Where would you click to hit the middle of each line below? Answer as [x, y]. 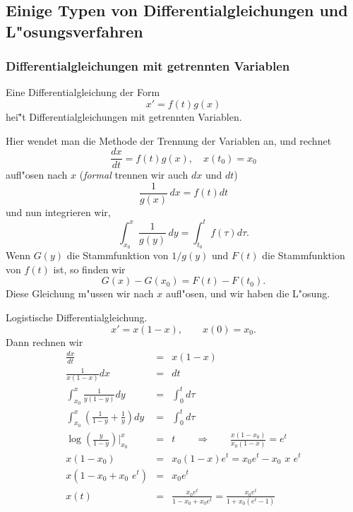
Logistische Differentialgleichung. [77, 317]
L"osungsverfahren [74, 31]
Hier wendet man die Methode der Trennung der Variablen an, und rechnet [169, 140]
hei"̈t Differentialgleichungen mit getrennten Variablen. [124, 116]
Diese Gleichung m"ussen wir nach [80, 293]
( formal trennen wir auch [134, 175]
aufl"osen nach [37, 175]
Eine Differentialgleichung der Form [83, 92]
